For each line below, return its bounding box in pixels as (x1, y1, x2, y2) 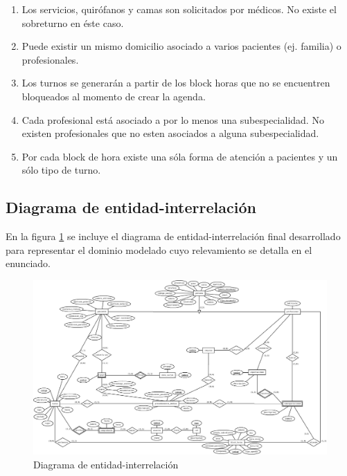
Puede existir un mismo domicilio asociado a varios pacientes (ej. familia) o (21, 39, 341, 53)
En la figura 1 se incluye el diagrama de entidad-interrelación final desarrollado (6, 229, 341, 244)
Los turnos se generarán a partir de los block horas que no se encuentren (21, 75, 330, 90)
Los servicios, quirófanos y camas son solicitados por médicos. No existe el (21, 2, 337, 16)
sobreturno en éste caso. (21, 15, 124, 30)
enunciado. (6, 256, 51, 271)
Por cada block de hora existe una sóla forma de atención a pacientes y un (21, 149, 338, 163)
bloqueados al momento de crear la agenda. (21, 89, 206, 103)
